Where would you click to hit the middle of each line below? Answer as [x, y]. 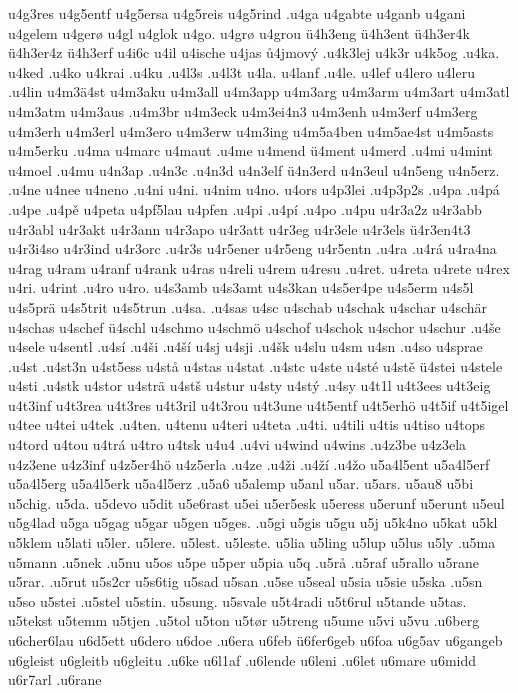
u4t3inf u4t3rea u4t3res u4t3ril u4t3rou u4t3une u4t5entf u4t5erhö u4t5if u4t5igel [258, 404]
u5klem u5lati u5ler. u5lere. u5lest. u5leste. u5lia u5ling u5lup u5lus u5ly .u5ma [252, 542]
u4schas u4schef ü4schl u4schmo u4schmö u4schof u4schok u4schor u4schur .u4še [254, 326]
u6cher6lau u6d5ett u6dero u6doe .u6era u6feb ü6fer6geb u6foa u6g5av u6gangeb [255, 640]
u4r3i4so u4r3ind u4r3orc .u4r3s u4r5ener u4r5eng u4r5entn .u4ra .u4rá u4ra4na [252, 248]
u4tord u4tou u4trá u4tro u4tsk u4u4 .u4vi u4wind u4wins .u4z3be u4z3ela [237, 444]
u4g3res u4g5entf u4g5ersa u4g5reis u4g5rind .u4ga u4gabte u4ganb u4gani [237, 13]
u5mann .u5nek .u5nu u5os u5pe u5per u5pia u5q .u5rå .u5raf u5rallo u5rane [243, 561]
